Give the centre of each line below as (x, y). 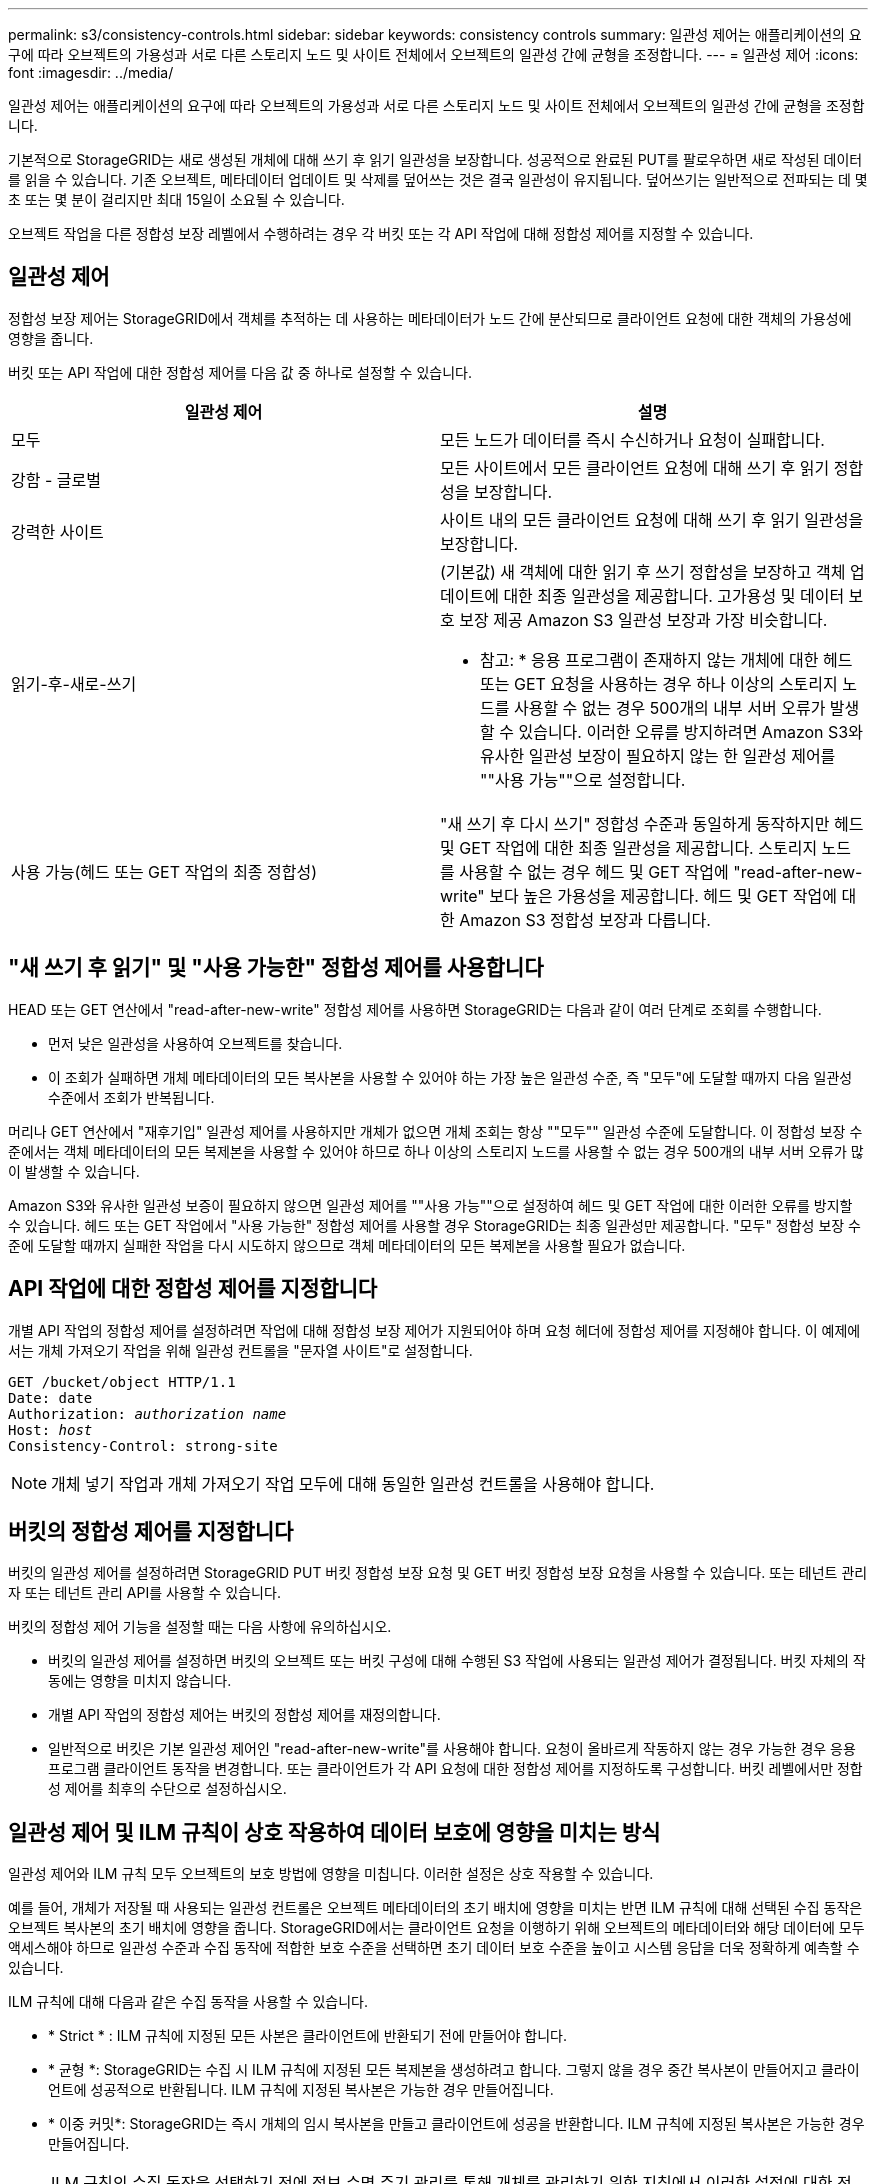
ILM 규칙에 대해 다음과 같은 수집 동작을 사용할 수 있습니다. (188, 2002)
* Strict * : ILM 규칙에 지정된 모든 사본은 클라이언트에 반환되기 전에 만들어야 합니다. (307, 2036)
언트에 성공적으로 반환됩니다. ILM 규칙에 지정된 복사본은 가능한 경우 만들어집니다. (301, 2090)
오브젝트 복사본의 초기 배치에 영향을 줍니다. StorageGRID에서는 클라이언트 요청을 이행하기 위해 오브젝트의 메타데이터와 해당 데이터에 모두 (436, 1928)
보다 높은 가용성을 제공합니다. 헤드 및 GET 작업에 (663, 895)
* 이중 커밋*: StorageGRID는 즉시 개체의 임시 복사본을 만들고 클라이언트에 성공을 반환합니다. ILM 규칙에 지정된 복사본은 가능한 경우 (456, 2124)
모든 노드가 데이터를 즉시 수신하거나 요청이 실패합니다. (632, 439)
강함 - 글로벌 (56, 479)
